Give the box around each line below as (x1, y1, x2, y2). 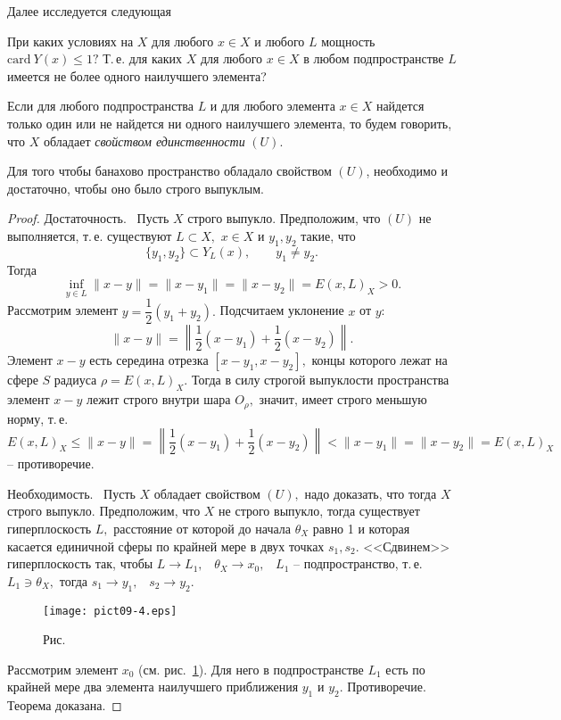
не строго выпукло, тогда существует (219, 501, 420, 520)
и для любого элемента (210, 96, 335, 115)
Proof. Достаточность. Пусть (7, 209, 169, 228)
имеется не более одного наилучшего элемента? (7, 66, 267, 85)
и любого (254, 31, 305, 50)
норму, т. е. (7, 409, 69, 427)
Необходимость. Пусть (7, 484, 136, 502)
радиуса (54, 370, 97, 389)
